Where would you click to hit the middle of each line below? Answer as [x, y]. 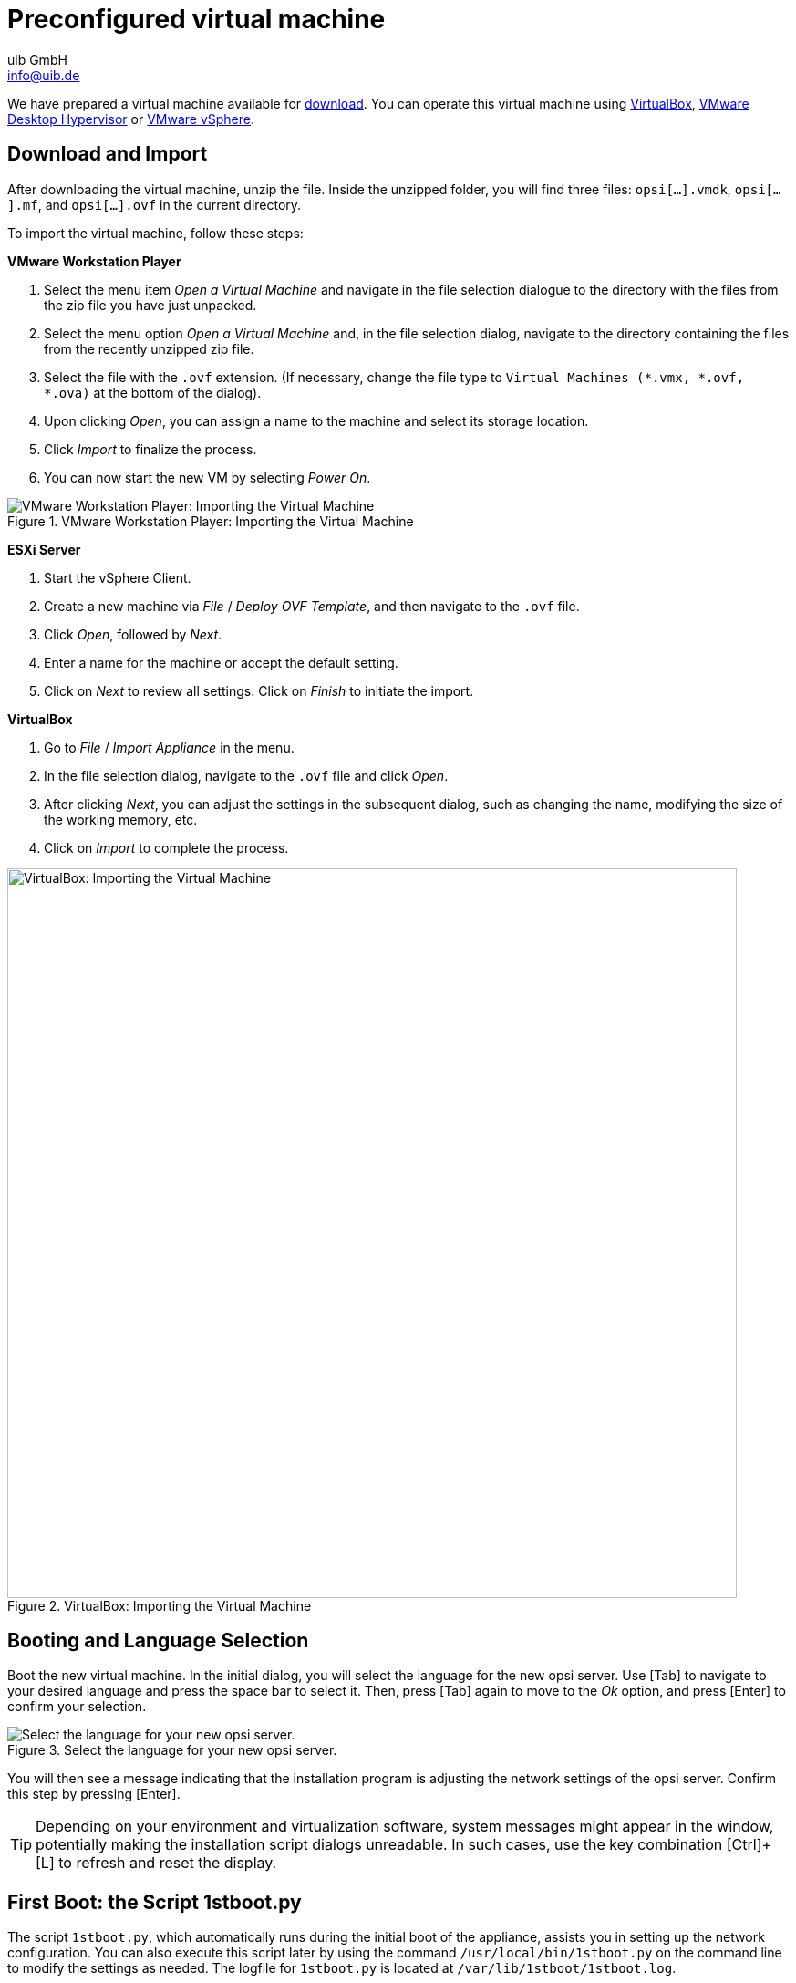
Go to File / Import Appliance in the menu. [169, 747]
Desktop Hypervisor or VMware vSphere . [131, 119]
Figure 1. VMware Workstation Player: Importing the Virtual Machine [211, 521]
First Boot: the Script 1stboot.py [155, 1902]
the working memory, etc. [121, 819]
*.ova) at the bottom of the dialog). [153, 392]
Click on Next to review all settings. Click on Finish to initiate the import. [259, 690]
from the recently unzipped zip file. [149, 348]
